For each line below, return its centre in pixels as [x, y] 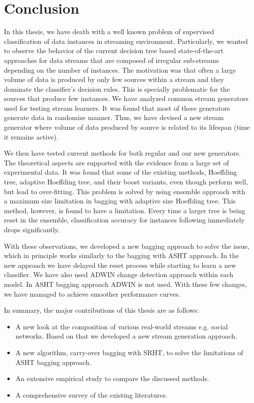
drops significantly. [32, 229]
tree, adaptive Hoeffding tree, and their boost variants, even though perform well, [126, 182]
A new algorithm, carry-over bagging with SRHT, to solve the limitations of [129, 352]
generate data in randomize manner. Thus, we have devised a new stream [114, 117]
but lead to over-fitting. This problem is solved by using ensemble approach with [125, 191]
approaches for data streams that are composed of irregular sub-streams [112, 60]
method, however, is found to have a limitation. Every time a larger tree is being [125, 210]
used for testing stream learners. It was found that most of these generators [117, 108]
